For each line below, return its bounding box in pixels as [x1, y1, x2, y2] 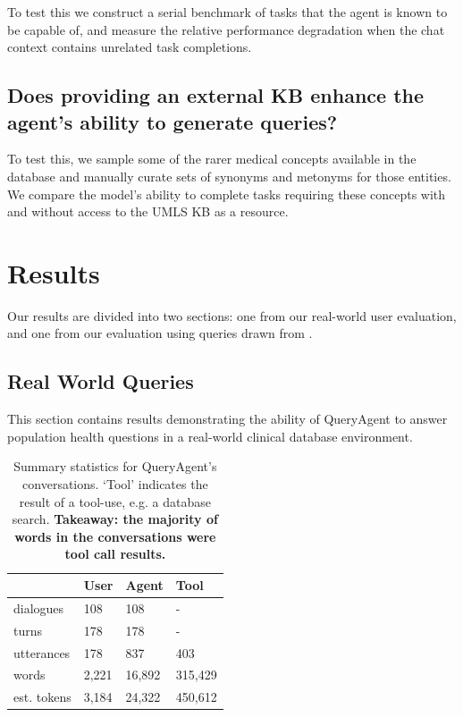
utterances [13, 643, 71, 662]
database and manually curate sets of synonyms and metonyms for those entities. [7, 166, 451, 185]
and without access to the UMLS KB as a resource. [7, 202, 289, 221]
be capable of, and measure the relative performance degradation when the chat [7, 20, 445, 38]
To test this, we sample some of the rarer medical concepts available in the [7, 149, 417, 168]
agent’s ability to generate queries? [7, 107, 338, 135]
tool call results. [64, 544, 166, 563]
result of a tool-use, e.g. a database [19, 492, 211, 510]
